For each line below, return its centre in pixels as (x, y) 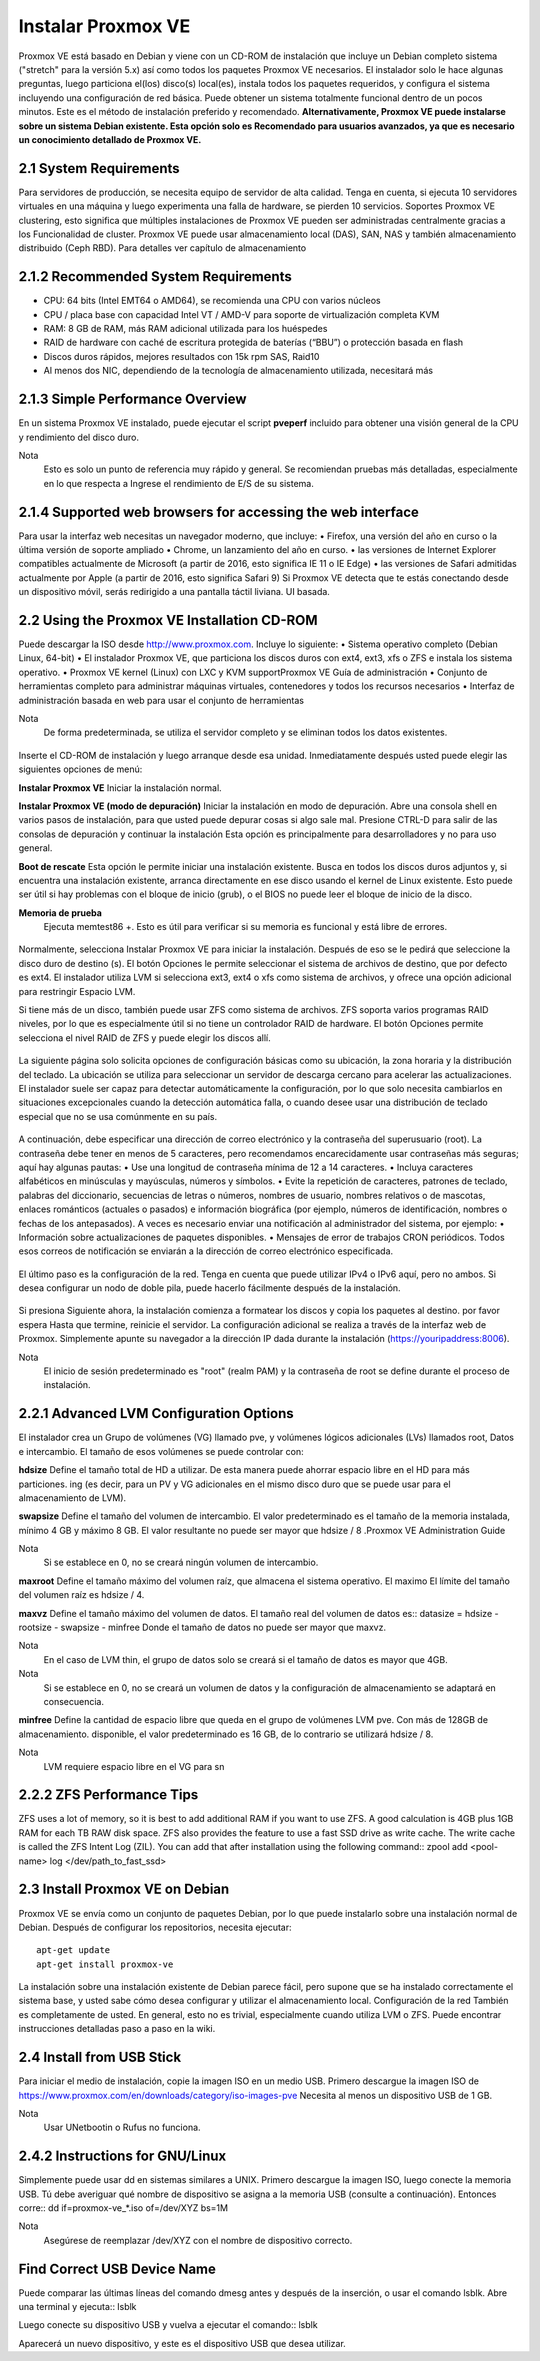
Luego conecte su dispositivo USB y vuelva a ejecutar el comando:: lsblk (168, 2325)
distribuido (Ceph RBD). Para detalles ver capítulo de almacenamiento (162, 248)
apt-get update (73, 1950)
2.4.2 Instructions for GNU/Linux (122, 2156)
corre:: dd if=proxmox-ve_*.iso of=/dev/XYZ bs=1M (123, 2208)
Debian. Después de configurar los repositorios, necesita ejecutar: (155, 1927)
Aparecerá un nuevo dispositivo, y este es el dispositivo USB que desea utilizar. (182, 2343)
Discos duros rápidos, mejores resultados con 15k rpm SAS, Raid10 (181, 356)
